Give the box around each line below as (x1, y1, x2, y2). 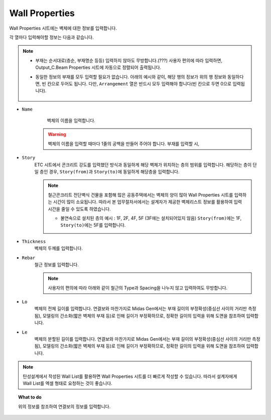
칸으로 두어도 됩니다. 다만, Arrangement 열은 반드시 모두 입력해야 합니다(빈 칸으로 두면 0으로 (47, 80, 232, 86)
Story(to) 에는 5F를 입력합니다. (60, 222, 126, 228)
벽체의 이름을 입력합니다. (47, 118, 95, 124)
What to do (18, 394, 42, 400)
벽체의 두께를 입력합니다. (34, 245, 83, 251)
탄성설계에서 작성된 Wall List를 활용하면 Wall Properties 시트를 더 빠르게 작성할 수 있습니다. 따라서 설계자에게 (23, 373, 237, 379)
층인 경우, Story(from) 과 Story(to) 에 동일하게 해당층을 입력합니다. (39, 169, 180, 175)
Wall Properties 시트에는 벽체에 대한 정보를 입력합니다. (9, 25, 117, 31)
